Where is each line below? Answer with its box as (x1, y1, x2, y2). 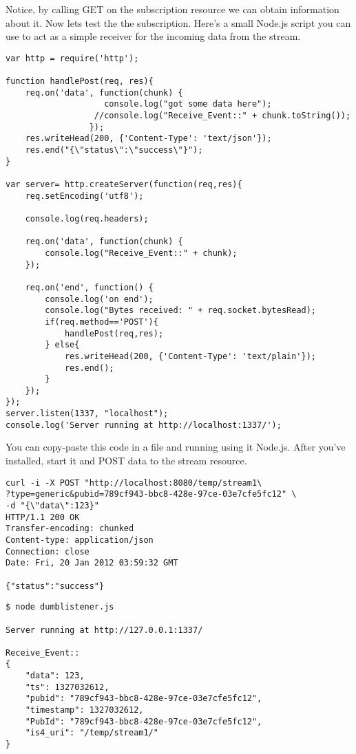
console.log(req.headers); (25, 213, 149, 224)
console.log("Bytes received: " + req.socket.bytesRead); (45, 305, 317, 316)
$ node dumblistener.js (6, 602, 114, 612)
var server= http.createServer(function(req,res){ (6, 180, 242, 189)
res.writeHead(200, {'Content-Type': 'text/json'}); (25, 133, 272, 144)
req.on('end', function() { (25, 282, 154, 292)
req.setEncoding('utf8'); (25, 191, 144, 201)
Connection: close (6, 546, 90, 557)
